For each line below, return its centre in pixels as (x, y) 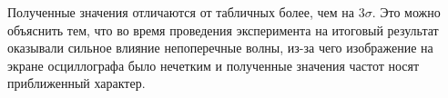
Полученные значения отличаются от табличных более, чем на (181, 12)
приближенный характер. (76, 83)
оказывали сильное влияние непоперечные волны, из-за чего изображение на (220, 48)
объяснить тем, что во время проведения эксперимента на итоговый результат (223, 29)
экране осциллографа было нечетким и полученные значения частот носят (214, 65)
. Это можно (406, 12)
